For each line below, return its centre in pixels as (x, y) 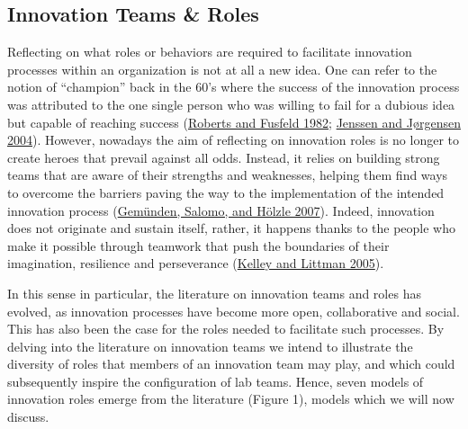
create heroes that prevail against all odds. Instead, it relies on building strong (224, 157)
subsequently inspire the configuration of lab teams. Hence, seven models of (216, 381)
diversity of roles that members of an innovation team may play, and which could (231, 364)
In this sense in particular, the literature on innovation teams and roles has (214, 293)
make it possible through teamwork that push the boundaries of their (198, 245)
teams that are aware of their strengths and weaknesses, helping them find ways (228, 175)
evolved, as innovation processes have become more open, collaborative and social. (234, 311)
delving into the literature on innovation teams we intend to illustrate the (210, 346)
